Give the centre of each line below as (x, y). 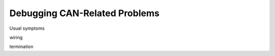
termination (21, 47)
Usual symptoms (27, 28)
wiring (16, 37)
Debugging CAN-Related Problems (85, 13)
